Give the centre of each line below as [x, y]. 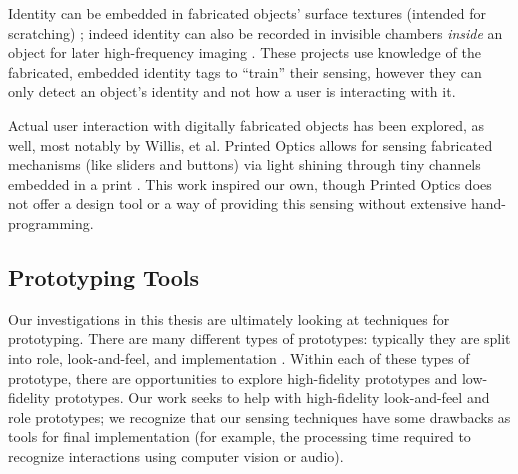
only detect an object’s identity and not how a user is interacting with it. [232, 91]
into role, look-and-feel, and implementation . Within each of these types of [239, 357]
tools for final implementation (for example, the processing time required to [239, 436]
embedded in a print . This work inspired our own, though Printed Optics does [250, 183]
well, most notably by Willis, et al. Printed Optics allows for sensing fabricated [250, 144]
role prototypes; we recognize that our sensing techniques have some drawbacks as [259, 416]
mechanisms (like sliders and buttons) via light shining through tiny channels [244, 164]
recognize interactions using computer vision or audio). [176, 455]
